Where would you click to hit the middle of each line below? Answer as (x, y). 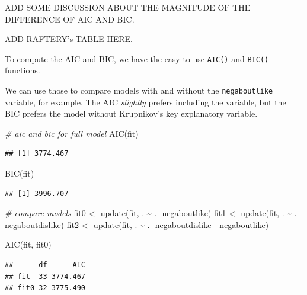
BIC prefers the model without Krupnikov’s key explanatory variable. (131, 113)
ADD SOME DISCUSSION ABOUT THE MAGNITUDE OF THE (128, 7)
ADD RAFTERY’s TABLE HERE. (69, 39)
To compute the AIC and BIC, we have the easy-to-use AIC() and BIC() (137, 58)
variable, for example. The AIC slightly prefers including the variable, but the (145, 102)
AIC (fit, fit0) (28, 244)
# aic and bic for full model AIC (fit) (72, 133)
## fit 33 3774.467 (45, 276)
